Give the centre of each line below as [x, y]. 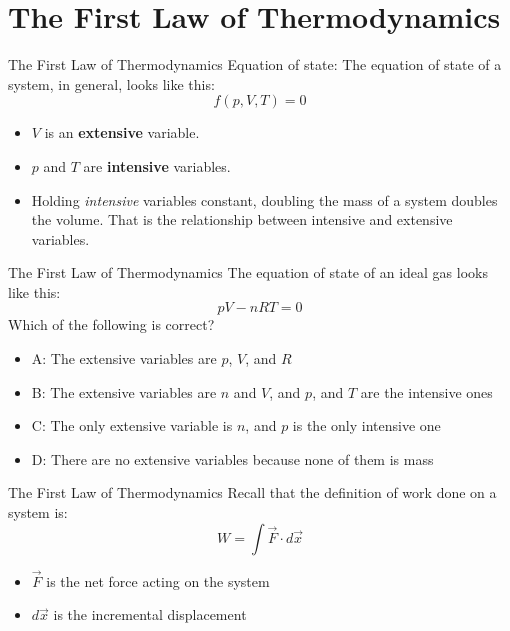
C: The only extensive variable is [132, 425]
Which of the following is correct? [111, 324]
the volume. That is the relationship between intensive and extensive [242, 219]
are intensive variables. [157, 165]
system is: [38, 512]
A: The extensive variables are [124, 358]
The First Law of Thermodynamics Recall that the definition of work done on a [252, 492]
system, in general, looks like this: [111, 83]
